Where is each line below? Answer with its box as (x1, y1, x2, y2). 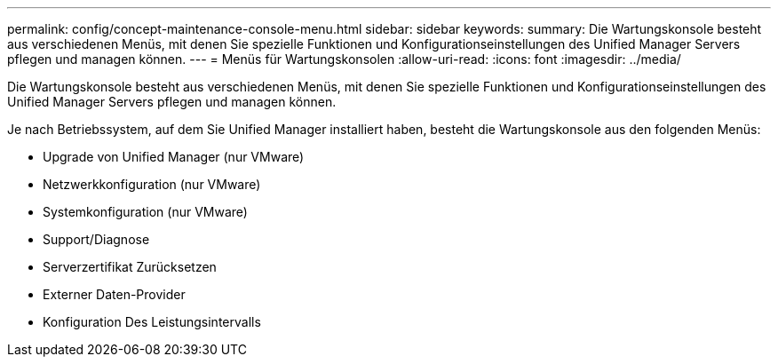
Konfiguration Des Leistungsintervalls (43, 314, 261, 329)
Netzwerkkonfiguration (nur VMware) (43, 177, 261, 192)
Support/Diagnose (43, 232, 150, 247)
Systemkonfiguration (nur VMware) (43, 204, 248, 219)
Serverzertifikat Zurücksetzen (43, 259, 217, 274)
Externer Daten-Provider (43, 287, 186, 302)
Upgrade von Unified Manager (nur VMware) (43, 149, 305, 164)
